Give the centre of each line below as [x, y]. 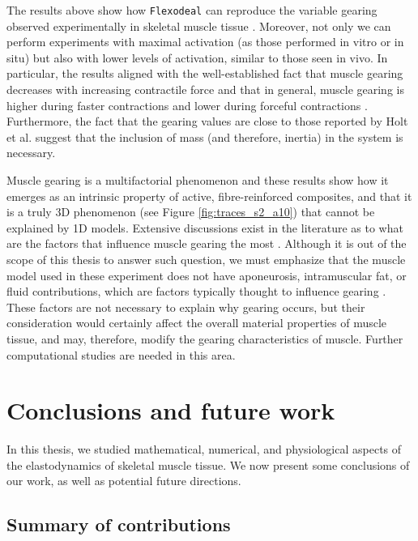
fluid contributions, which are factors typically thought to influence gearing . [196, 291]
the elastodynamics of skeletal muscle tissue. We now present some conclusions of [208, 464]
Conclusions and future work [171, 410]
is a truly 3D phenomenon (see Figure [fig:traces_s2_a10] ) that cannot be [191, 212]
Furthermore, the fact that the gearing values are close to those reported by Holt [207, 121]
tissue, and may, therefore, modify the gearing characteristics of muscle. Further [205, 338]
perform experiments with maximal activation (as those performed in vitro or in [205, 42]
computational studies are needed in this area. [121, 354]
